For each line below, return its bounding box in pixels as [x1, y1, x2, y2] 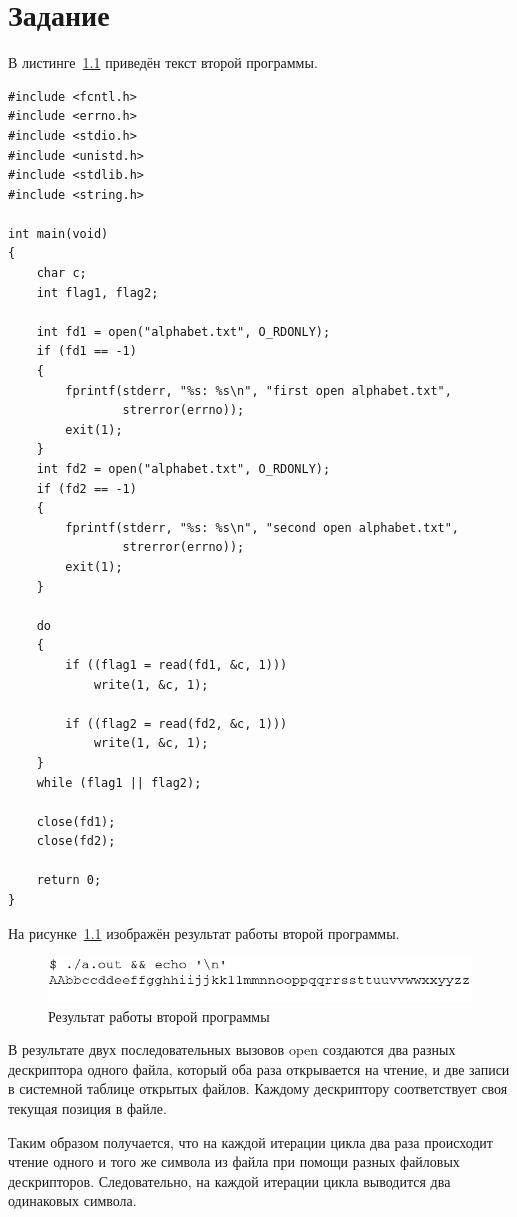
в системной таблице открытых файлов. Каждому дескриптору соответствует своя [8, 1078, 508, 1099]
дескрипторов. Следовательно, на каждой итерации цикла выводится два [8, 1170, 451, 1191]
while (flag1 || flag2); [36, 775, 202, 790]
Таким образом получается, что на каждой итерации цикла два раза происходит [8, 1131, 493, 1152]
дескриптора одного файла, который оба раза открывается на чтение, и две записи [8, 1058, 510, 1079]
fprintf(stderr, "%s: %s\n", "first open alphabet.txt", [65, 383, 452, 398]
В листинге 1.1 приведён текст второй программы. [8, 52, 318, 73]
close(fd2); [36, 834, 116, 849]
